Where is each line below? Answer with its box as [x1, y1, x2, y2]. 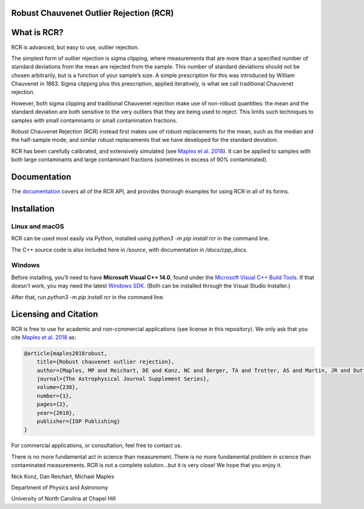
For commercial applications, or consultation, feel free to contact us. [11, 442, 182, 449]
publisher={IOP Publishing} [36, 418, 121, 425]
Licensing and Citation [11, 309, 98, 320]
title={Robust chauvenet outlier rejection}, [36, 359, 175, 365]
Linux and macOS [11, 222, 64, 231]
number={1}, [36, 392, 73, 399]
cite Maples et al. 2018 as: [11, 334, 76, 341]
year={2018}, [36, 410, 76, 416]
